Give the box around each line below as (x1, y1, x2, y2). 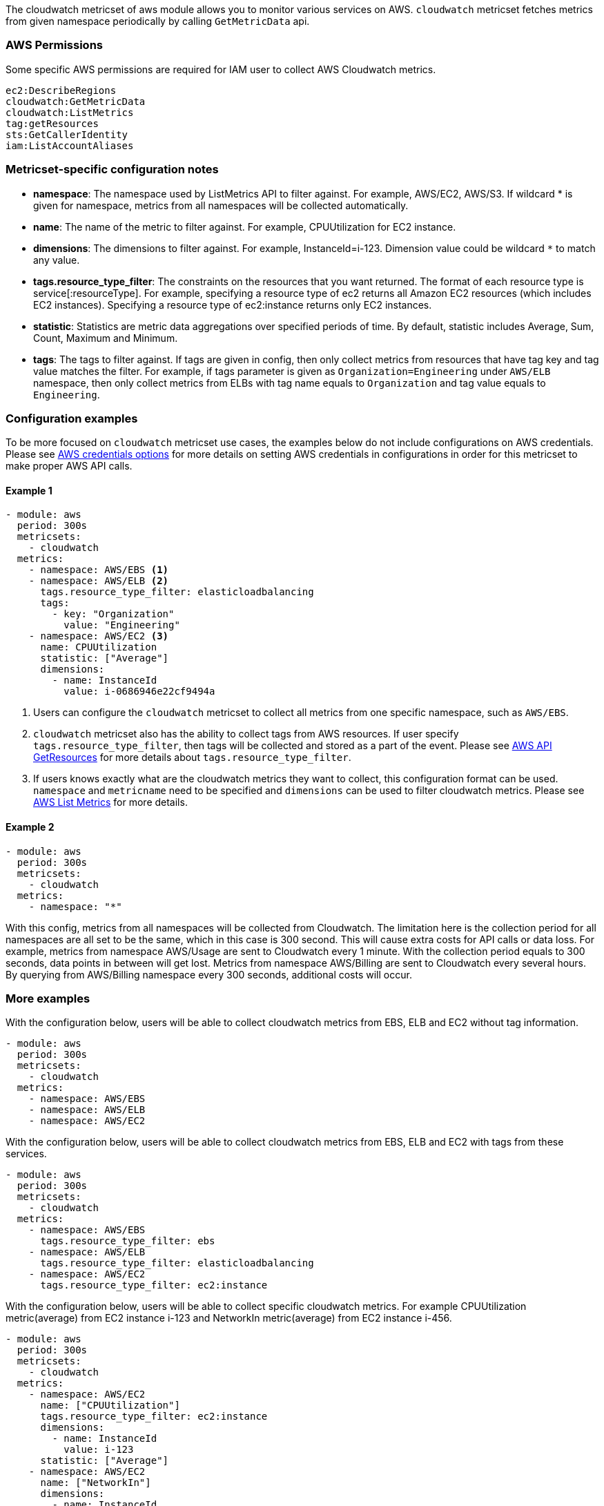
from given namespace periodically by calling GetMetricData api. (6, 15, 310, 27)
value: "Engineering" (64, 619, 180, 631)
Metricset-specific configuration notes (6, 162, 219, 177)
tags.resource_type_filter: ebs (40, 1235, 215, 1247)
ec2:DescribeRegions (6, 84, 117, 96)
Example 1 (6, 484, 52, 496)
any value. (33, 253, 80, 266)
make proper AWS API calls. (6, 460, 133, 472)
